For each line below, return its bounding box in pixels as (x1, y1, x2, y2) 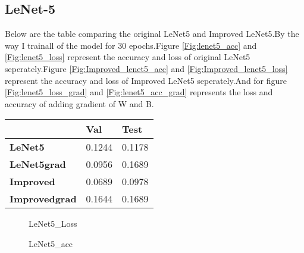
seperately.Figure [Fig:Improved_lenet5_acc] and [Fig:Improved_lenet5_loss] (5, 62, 288, 74)
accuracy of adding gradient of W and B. (5, 97, 154, 110)
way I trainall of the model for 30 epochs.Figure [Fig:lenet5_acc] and (5, 39, 257, 51)
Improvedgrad (10, 192, 77, 206)
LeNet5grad (10, 157, 66, 171)
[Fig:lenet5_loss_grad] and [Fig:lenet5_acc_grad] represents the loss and (5, 86, 273, 98)
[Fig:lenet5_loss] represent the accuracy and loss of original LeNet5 (5, 51, 250, 63)
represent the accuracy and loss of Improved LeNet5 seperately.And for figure (5, 74, 287, 86)
